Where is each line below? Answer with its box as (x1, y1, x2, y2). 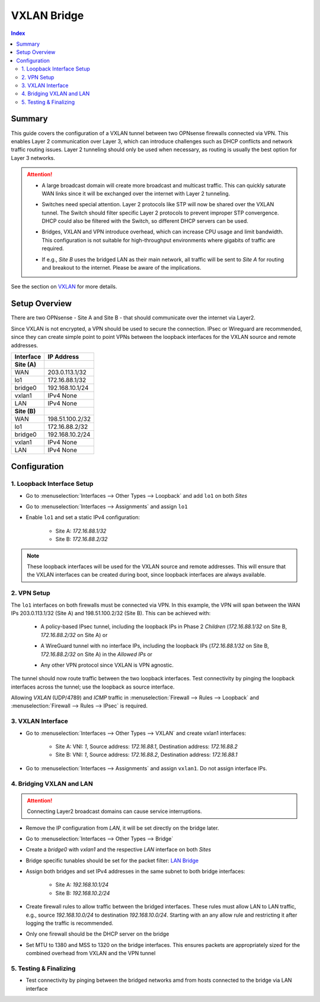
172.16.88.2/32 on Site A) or (40, 631, 108, 638)
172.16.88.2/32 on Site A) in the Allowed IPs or (40, 651, 153, 658)
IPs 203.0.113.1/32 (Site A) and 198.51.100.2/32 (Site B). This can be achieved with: (11, 609, 211, 616)
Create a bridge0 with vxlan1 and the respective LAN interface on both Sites (25, 846, 212, 853)
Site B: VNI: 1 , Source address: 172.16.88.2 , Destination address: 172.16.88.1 (55, 751, 238, 758)
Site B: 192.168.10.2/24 (55, 889, 110, 897)
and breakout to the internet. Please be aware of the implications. (41, 264, 201, 271)
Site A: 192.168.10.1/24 (55, 881, 109, 888)
